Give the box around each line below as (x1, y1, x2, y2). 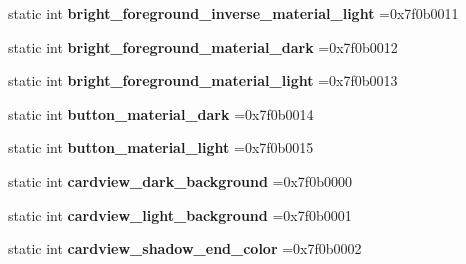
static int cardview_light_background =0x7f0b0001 (8, 204, 352, 225)
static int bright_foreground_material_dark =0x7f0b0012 (8, 36, 398, 57)
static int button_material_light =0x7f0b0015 (8, 137, 314, 158)
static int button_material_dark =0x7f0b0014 (8, 103, 314, 124)
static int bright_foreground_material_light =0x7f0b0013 (8, 70, 398, 91)
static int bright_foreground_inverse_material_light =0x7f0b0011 (8, 3, 459, 23)
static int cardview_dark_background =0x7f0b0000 (8, 170, 352, 191)
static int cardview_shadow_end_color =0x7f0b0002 (8, 238, 362, 259)
